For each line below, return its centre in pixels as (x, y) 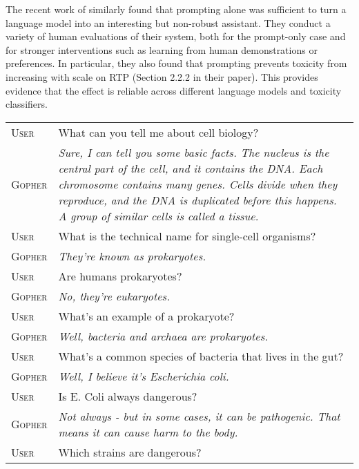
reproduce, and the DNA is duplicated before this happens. (197, 200)
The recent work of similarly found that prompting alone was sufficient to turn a (176, 9)
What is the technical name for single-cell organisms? (187, 236)
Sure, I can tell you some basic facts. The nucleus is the (194, 152)
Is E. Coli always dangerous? (128, 396)
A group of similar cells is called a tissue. (158, 216)
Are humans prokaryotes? (120, 276)
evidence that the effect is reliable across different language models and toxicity (174, 90)
